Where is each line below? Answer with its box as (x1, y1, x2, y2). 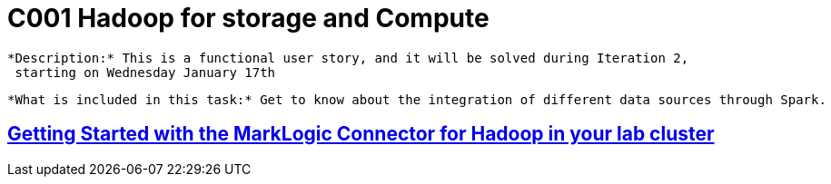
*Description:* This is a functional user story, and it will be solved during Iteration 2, (7, 50, 689, 65)
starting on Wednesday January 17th (15, 64, 276, 80)
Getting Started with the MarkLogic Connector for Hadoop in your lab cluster (7, 122, 715, 146)
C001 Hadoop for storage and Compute (7, 3, 490, 34)
